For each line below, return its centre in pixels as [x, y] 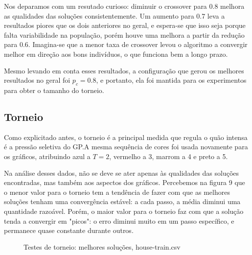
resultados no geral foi [37, 80]
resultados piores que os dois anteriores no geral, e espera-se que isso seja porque [125, 25]
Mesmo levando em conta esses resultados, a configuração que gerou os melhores [124, 70]
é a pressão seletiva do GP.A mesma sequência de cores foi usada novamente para [126, 147]
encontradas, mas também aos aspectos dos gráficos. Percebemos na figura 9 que [125, 182]
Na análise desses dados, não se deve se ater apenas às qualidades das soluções [122, 173]
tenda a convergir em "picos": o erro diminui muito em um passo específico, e [119, 220]
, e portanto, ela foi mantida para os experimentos [171, 80]
